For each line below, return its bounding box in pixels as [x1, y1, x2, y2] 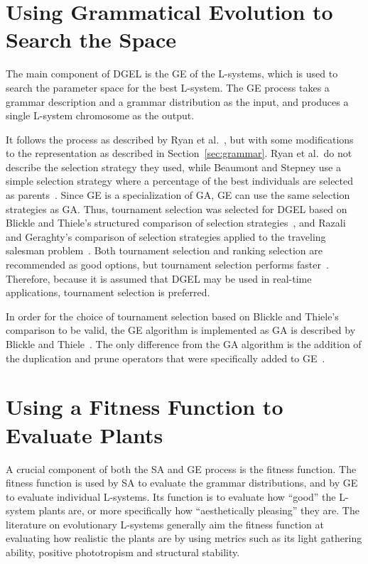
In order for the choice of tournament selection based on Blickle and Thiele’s [6, 308, 339, 323]
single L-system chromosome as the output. [6, 108, 195, 123]
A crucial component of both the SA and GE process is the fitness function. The [6, 461, 357, 476]
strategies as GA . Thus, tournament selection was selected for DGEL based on [6, 201, 347, 216]
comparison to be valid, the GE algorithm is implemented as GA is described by [6, 322, 356, 337]
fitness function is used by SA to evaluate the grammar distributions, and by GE [6, 475, 358, 490]
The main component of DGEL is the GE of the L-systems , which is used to [6, 66, 338, 81]
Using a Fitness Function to [6, 392, 283, 421]
